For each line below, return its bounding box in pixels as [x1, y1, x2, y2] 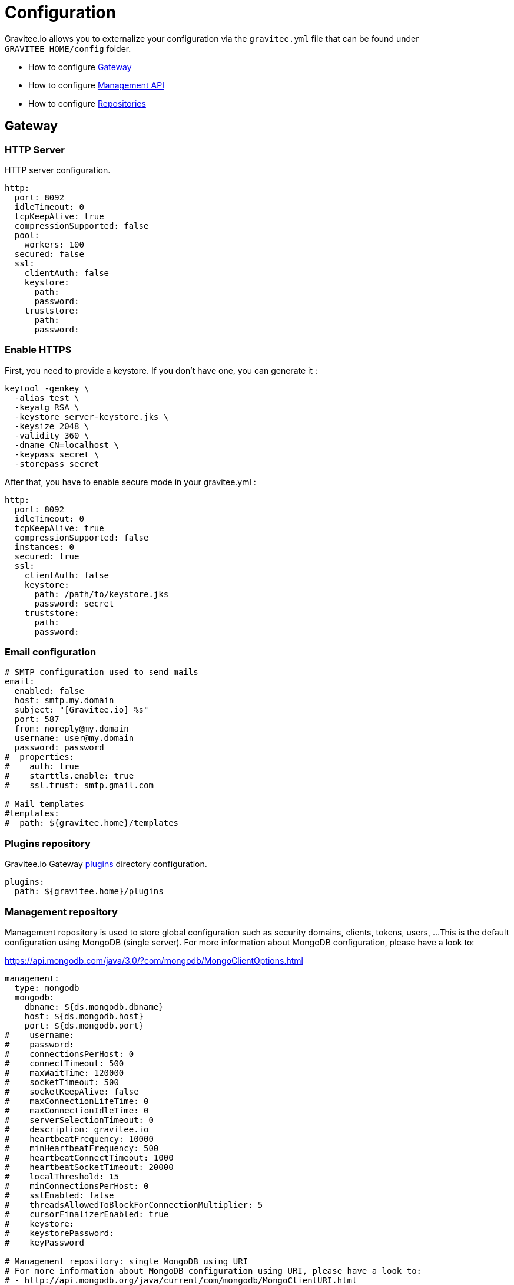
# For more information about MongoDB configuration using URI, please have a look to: [5, 1266, 422, 1276]
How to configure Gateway [28, 61, 132, 72]
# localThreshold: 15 [5, 1171, 119, 1181]
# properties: [5, 752, 75, 762]
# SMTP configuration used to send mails [5, 667, 198, 677]
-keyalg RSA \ [14, 402, 79, 412]
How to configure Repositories [28, 98, 146, 108]
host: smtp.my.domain [14, 696, 114, 706]
